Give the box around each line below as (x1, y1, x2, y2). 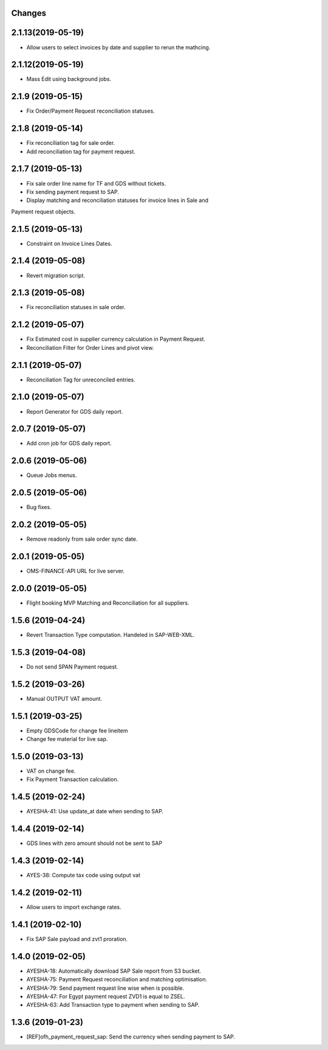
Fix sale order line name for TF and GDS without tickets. (26, 179, 166, 187)
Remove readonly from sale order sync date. (26, 535, 138, 543)
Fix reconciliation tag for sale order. (26, 139, 115, 147)
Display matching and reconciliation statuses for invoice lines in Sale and (26, 196, 209, 204)
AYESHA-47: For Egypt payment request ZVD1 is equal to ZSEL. (26, 992, 185, 1000)
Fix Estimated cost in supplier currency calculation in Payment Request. (26, 335, 206, 343)
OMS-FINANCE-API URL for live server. (26, 568, 125, 575)
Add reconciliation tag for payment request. (26, 148, 136, 155)
